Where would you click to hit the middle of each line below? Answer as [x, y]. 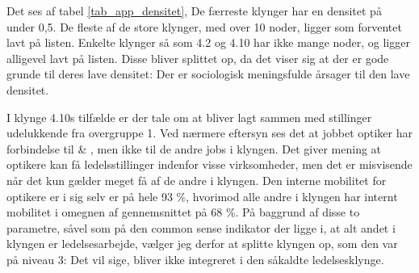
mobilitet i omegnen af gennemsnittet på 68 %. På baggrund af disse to [183, 212]
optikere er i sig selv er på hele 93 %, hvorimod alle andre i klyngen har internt [202, 196]
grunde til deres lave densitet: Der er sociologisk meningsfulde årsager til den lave [208, 74]
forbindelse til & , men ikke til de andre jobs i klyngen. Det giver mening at [194, 148]
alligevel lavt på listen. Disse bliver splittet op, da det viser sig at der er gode [198, 58]
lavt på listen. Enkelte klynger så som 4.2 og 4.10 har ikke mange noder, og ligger [208, 42]
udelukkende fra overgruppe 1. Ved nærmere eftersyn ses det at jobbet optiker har [210, 133]
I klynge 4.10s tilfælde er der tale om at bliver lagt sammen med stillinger [189, 117]
